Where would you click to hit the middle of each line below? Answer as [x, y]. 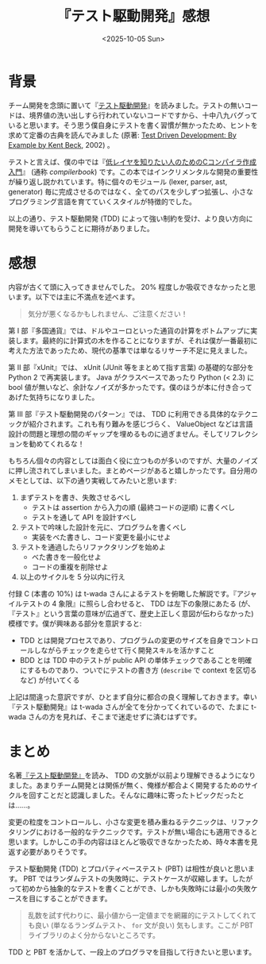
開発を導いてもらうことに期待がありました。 [81, 228]
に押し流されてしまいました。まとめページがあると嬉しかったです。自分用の [133, 470]
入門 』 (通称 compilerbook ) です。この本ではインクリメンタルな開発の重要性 [133, 172]
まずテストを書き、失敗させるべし [75, 497]
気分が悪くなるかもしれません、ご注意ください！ [108, 314]
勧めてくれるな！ [57, 443]
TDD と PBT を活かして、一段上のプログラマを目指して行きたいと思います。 [132, 952]
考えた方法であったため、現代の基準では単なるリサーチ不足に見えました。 [130, 350]
